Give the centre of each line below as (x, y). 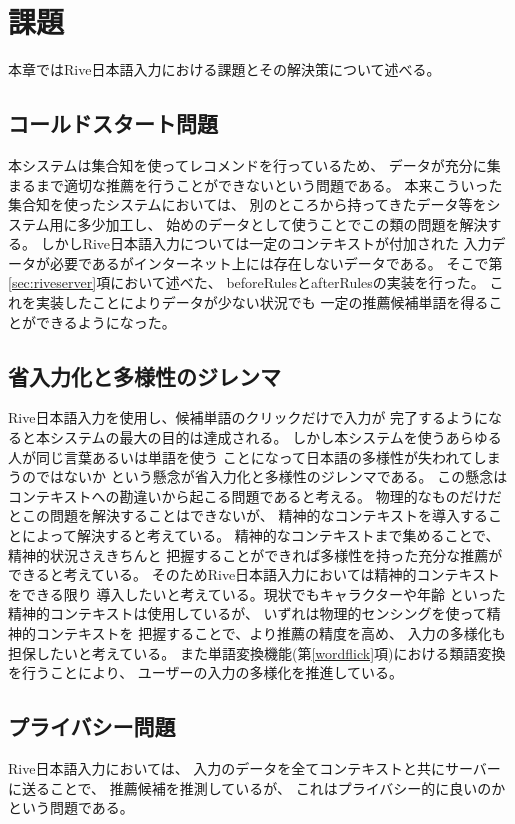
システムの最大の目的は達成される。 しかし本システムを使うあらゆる (275, 437)
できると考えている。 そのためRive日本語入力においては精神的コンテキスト (254, 574)
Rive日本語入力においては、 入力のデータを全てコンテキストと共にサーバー (254, 767)
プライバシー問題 (92, 726)
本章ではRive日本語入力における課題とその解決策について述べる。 (224, 69)
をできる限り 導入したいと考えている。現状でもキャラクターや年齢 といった (257, 593)
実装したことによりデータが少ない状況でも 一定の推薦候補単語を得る (262, 302)
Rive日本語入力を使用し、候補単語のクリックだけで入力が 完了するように (248, 417)
